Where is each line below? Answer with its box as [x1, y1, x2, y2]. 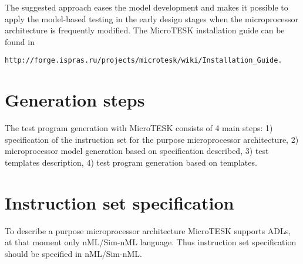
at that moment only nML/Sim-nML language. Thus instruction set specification [5, 236, 297, 248]
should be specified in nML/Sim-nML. [5, 247, 142, 259]
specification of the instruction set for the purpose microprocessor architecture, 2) [5, 133, 299, 145]
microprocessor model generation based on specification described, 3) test [5, 145, 269, 157]
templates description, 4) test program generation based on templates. [5, 156, 257, 168]
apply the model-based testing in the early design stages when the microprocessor [5, 12, 298, 25]
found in [5, 35, 35, 47]
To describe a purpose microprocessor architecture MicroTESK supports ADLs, [5, 224, 291, 236]
